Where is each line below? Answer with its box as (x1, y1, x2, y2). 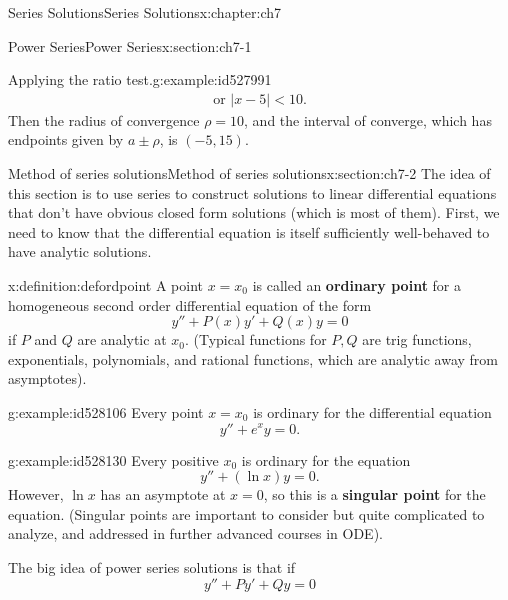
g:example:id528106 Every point (8, 401, 204, 422)
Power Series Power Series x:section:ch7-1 (8, 35, 252, 56)
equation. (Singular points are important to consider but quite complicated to (8, 503, 485, 524)
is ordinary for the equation (241, 449, 411, 470)
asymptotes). (8, 368, 87, 389)
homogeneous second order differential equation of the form (8, 294, 372, 315)
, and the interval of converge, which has (244, 109, 492, 130)
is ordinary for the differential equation (253, 401, 492, 422)
